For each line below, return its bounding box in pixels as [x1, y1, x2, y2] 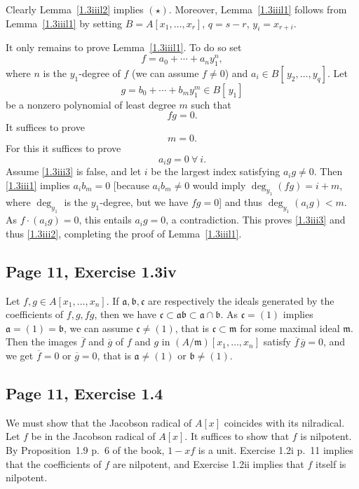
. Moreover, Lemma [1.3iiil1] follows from [168, 2, 347, 16]
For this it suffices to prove [6, 141, 121, 156]
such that [191, 97, 231, 111]
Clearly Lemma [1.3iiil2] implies [6, 2, 144, 16]
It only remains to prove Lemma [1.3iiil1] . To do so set [6, 40, 242, 55]
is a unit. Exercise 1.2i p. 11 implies [198, 442, 353, 457]
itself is [316, 456, 346, 471]
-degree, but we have [100, 195, 189, 209]
